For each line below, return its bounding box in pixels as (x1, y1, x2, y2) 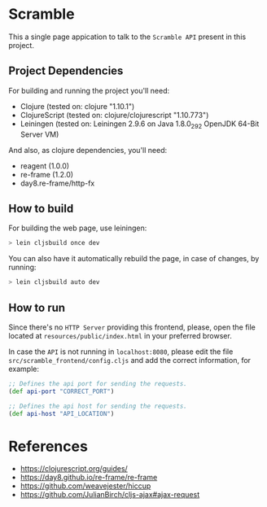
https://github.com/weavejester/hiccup (20, 481, 151, 491)
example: (8, 364, 39, 374)
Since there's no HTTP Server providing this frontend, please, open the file (8, 322, 256, 332)
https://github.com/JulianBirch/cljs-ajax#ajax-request (20, 490, 200, 500)
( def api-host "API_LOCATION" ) (8, 409, 115, 417)
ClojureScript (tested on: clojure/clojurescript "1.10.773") (20, 110, 209, 120)
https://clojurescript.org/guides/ (20, 464, 128, 474)
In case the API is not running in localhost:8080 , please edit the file (8, 347, 234, 356)
